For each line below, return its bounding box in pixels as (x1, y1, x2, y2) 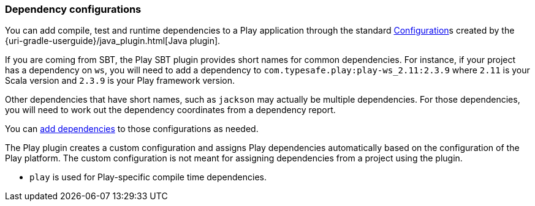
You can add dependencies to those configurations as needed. (5, 123, 259, 134)
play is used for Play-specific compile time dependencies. (29, 172, 267, 183)
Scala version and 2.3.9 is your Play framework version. (5, 75, 235, 86)
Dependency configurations (5, 3, 142, 15)
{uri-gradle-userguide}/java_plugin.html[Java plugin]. (5, 35, 221, 46)
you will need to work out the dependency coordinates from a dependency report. (5, 105, 336, 116)
